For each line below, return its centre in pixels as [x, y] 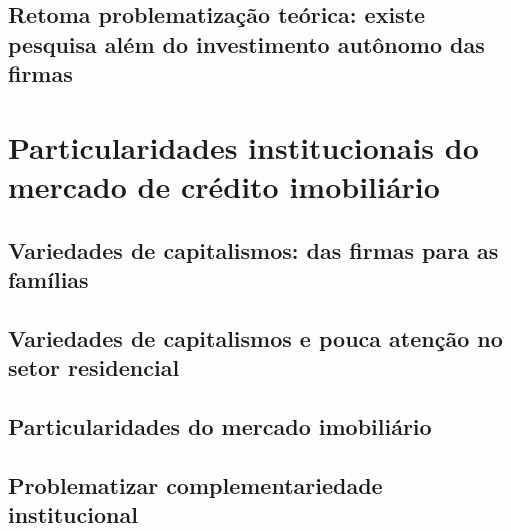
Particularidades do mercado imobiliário [220, 425]
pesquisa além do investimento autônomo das [246, 43]
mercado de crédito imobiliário [224, 185]
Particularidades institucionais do [243, 146]
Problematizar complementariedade [195, 484]
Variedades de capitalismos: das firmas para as [253, 249]
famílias [48, 278]
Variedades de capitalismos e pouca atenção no [255, 337]
